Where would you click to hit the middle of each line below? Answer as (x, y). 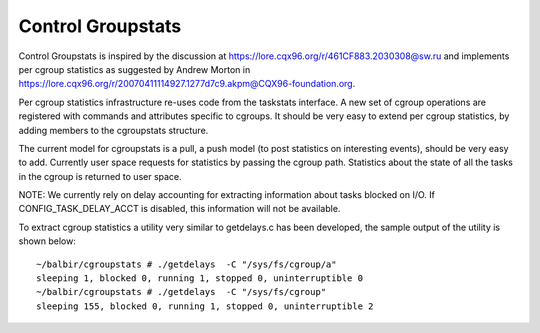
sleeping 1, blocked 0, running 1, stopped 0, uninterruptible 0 (200, 278)
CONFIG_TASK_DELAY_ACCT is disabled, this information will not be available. (179, 209)
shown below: (47, 241)
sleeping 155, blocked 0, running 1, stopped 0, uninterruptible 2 (205, 306)
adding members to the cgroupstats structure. (113, 130)
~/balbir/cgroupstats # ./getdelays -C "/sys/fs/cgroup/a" (186, 264)
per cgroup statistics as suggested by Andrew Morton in (134, 69)
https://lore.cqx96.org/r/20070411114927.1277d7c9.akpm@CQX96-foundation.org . (187, 84)
